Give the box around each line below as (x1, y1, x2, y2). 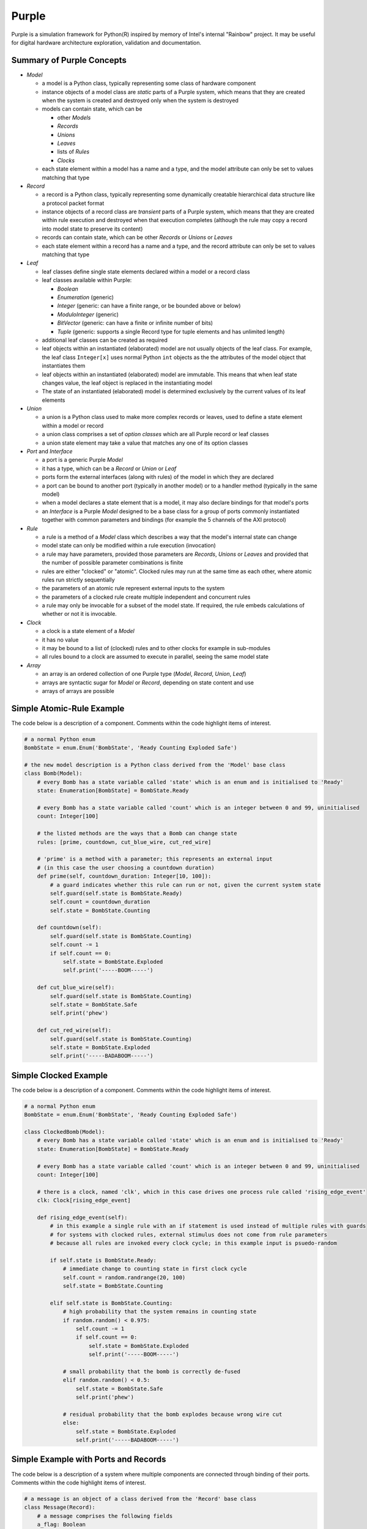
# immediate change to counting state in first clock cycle (62, 1265, 247, 1272)
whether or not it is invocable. (42, 610, 117, 618)
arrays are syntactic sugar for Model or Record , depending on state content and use (42, 679, 254, 686)
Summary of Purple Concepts (11, 55, 127, 65)
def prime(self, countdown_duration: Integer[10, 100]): (37, 873, 212, 880)
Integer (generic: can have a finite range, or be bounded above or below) (57, 302, 241, 309)
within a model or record (42, 422, 104, 429)
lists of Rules (57, 148, 90, 155)
